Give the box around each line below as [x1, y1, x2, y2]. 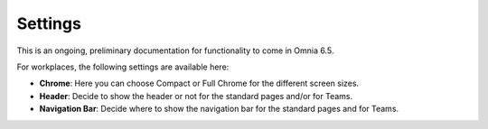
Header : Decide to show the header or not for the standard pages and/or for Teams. [39, 90, 352, 101]
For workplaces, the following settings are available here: [16, 61, 230, 72]
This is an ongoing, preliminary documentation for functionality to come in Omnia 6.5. [16, 45, 334, 56]
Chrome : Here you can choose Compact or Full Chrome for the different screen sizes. [39, 78, 360, 89]
